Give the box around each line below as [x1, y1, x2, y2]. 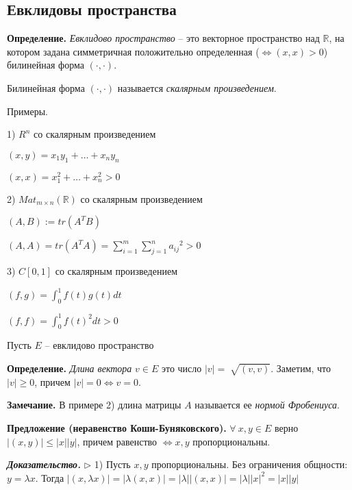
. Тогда [35, 470, 64, 485]
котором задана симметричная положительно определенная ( [7, 44, 260, 58]
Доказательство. [7, 457, 81, 471]
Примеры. [7, 103, 48, 118]
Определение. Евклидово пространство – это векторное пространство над [7, 31, 320, 45]
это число [161, 360, 202, 375]
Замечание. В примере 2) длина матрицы [7, 397, 181, 412]
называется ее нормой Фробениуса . [194, 397, 340, 412]
